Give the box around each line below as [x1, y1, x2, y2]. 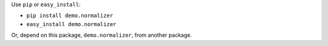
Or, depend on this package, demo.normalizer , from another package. [11, 31, 193, 39]
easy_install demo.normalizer [26, 21, 117, 27]
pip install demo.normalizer [26, 12, 114, 19]
